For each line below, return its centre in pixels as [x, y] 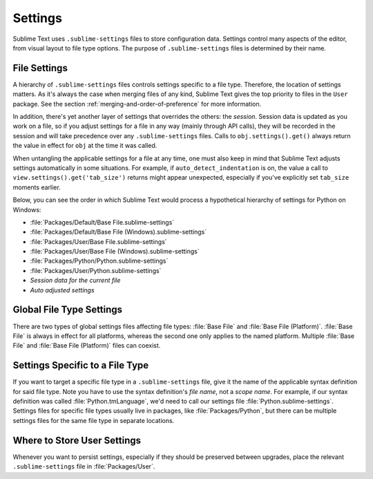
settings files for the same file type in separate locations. [94, 420]
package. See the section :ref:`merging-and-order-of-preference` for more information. [137, 104]
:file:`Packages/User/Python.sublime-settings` [96, 270]
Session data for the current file [75, 281]
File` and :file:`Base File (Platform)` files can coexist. [87, 346]
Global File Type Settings [68, 310]
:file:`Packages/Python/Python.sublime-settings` [99, 261]
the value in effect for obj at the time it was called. [85, 146]
